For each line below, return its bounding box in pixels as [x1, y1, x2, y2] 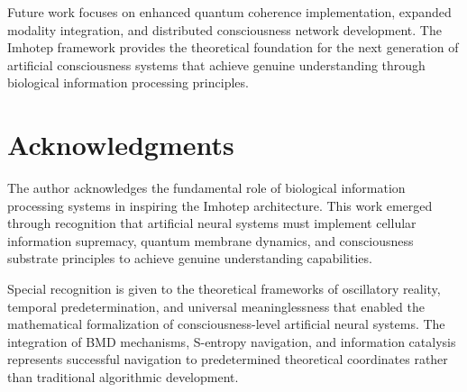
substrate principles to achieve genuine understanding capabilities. [7, 249, 372, 268]
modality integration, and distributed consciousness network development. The [7, 20, 442, 39]
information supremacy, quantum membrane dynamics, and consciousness [7, 231, 414, 250]
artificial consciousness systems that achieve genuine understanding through [7, 55, 426, 74]
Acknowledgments [7, 126, 234, 163]
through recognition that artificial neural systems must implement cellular [7, 214, 417, 232]
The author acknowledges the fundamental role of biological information [7, 178, 406, 197]
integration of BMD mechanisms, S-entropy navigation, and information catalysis [7, 332, 456, 351]
